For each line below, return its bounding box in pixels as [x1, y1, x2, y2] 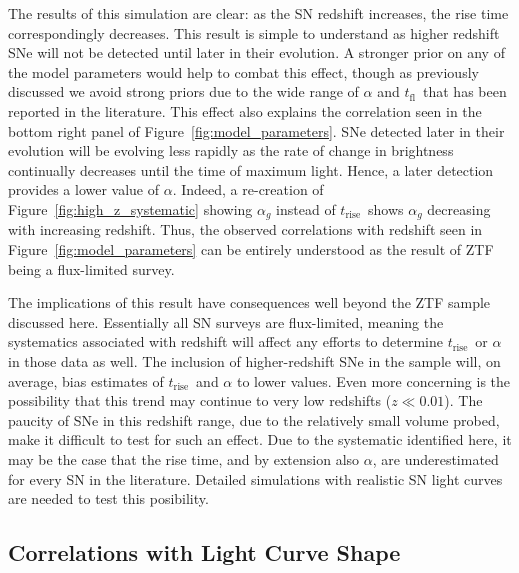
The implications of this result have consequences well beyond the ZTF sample [8, 292, 491, 313]
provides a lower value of [8, 179, 160, 200]
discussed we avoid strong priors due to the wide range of [8, 81, 359, 102]
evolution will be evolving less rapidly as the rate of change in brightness [8, 140, 454, 161]
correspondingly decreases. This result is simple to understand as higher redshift [8, 22, 500, 43]
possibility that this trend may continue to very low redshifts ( [8, 390, 392, 411]
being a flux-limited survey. [8, 258, 175, 279]
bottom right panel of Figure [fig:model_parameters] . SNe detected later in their [8, 120, 505, 141]
